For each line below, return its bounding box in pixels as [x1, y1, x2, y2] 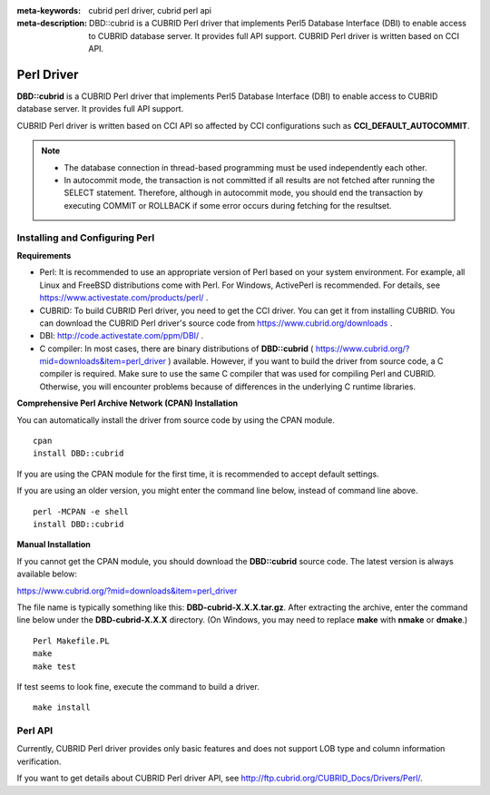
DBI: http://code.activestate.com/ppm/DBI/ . [39, 330, 204, 341]
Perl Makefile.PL [33, 635, 110, 646]
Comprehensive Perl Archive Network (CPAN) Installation [16, 397, 239, 408]
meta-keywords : [16, 5, 82, 15]
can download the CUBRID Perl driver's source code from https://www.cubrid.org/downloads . [39, 318, 393, 329]
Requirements [16, 250, 72, 260]
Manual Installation [16, 539, 91, 550]
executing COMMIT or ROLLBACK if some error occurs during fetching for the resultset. [64, 200, 392, 211]
